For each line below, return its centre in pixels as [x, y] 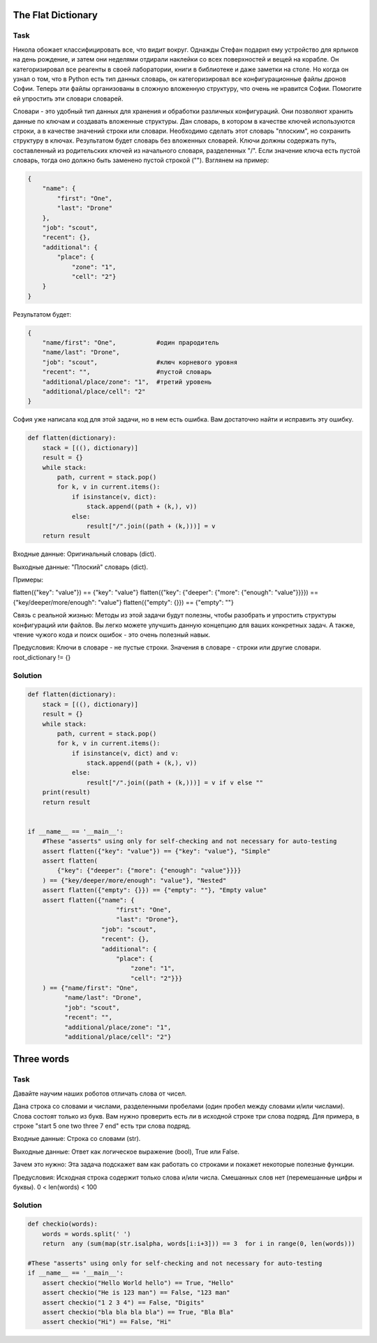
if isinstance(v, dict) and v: [125, 753]
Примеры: [28, 580]
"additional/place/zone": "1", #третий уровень [127, 382]
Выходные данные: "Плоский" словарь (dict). [81, 567]
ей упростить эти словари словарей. [68, 99]
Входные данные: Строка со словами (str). [77, 1139]
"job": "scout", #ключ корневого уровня [140, 362]
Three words [41, 1059]
